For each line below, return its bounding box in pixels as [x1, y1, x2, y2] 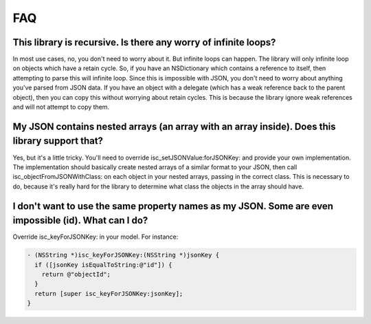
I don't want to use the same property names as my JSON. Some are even [12, 200, 333, 212]
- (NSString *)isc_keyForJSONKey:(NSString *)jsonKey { [27, 251, 220, 259]
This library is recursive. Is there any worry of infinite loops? [12, 36, 276, 48]
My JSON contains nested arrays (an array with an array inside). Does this [12, 120, 336, 132]
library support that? [12, 135, 103, 147]
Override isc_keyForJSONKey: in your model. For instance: [12, 233, 179, 241]
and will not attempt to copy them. [12, 103, 110, 111]
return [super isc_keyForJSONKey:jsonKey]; [34, 290, 183, 297]
